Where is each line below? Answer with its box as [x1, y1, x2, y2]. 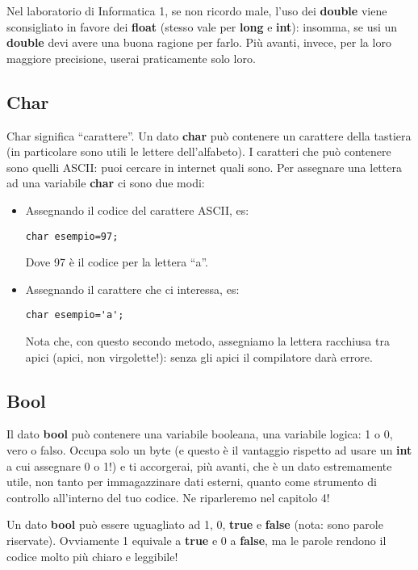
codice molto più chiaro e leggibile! [6, 547, 178, 564]
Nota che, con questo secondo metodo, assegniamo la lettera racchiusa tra [25, 333, 390, 350]
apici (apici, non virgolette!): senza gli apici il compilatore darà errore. [25, 348, 373, 365]
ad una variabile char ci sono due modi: [6, 174, 205, 191]
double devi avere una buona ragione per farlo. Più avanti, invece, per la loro [6, 34, 391, 51]
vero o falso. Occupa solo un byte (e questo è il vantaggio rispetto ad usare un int [6, 442, 412, 459]
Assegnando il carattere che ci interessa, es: [25, 280, 240, 297]
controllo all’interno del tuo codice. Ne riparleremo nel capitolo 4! [6, 488, 330, 505]
